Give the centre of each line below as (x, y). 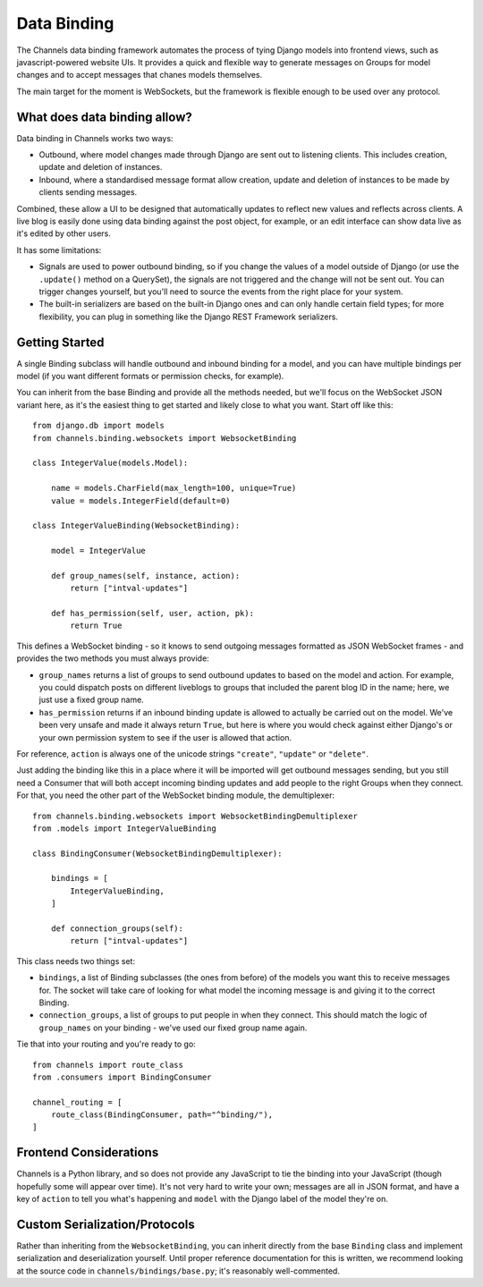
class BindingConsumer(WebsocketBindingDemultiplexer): (157, 853)
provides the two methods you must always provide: (113, 658)
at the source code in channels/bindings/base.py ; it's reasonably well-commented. (178, 1271)
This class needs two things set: (76, 961)
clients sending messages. (88, 192)
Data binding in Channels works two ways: (95, 138)
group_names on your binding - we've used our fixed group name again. (173, 1028)
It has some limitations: (59, 250)
